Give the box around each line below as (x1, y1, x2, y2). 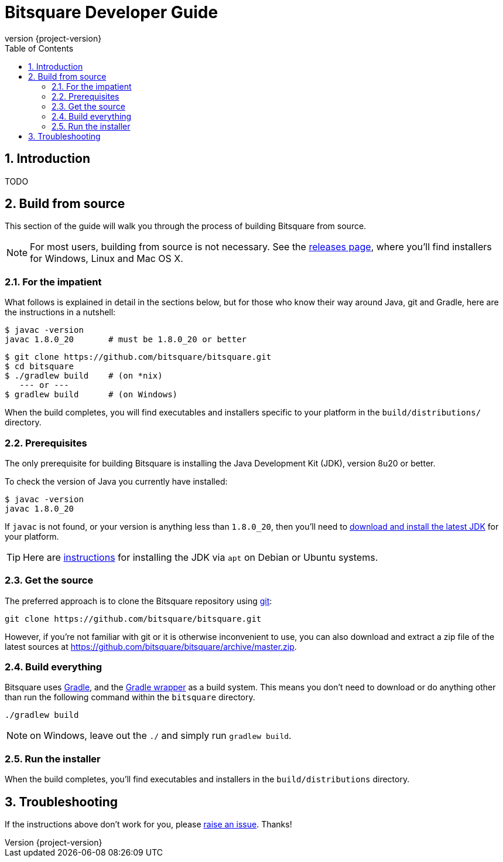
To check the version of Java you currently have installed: (5, 476, 228, 486)
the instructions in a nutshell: (5, 307, 116, 318)
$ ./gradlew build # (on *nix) (5, 371, 163, 381)
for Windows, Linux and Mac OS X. (30, 253, 183, 265)
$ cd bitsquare (5, 362, 74, 372)
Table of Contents (5, 43, 74, 53)
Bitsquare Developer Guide (5, 2, 218, 22)
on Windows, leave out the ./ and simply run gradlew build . (30, 730, 292, 742)
